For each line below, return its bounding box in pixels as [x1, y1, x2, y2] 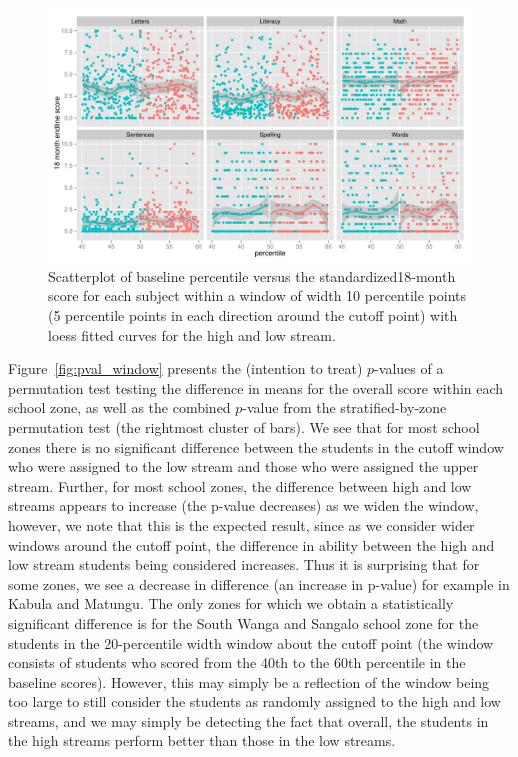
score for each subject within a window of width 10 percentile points [48, 285, 467, 306]
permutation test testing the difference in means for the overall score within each [8, 377, 504, 398]
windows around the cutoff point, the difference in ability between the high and [8, 534, 495, 555]
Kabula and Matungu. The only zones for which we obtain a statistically [8, 593, 454, 614]
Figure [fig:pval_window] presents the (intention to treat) [8, 358, 363, 379]
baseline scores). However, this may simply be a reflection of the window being [8, 671, 490, 692]
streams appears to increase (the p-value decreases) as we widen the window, [8, 495, 479, 516]
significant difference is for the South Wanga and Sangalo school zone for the [8, 612, 479, 633]
